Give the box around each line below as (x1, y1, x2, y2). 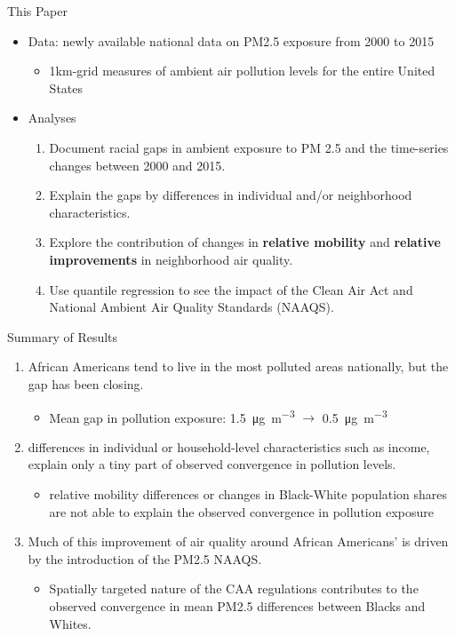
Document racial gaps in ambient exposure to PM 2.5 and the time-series (49, 138, 449, 156)
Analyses (28, 108, 76, 127)
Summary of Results (7, 327, 118, 346)
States (49, 78, 84, 97)
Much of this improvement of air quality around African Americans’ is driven (28, 532, 449, 551)
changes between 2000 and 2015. (49, 155, 226, 174)
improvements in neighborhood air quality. (49, 250, 293, 268)
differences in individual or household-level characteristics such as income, (28, 437, 430, 456)
